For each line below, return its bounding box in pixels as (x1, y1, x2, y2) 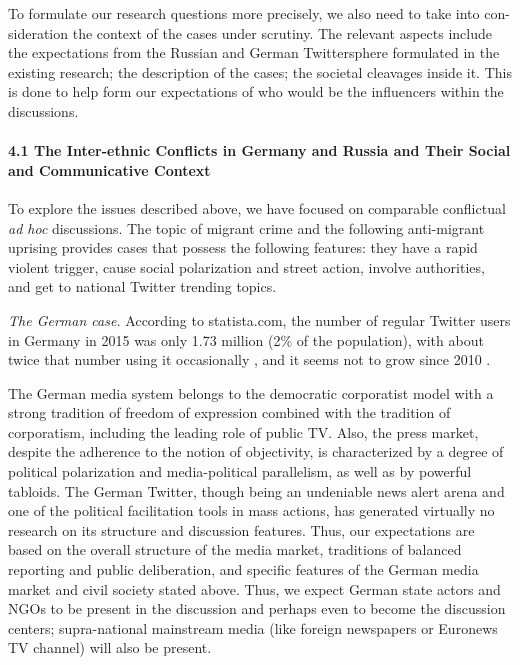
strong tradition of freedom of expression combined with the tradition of (8, 402, 451, 423)
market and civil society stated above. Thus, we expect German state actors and (8, 578, 501, 599)
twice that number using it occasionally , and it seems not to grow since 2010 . (8, 349, 491, 370)
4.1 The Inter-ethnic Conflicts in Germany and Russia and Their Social (8, 140, 511, 161)
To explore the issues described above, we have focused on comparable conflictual (8, 197, 506, 218)
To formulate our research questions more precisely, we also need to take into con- (8, 3, 510, 23)
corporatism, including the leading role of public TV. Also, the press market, (8, 421, 479, 442)
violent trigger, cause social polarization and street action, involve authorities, (8, 256, 485, 277)
